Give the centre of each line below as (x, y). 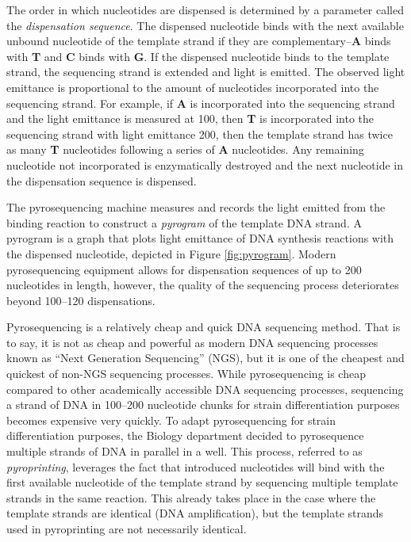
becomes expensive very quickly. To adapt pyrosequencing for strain (171, 420)
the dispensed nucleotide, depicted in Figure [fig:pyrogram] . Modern (171, 253)
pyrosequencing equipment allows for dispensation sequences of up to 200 (184, 269)
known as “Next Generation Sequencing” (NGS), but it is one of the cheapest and (205, 358)
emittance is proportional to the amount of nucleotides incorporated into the (193, 87)
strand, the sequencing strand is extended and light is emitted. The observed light (206, 72)
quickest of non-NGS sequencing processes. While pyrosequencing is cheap (186, 374)
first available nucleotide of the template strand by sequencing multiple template (202, 482)
